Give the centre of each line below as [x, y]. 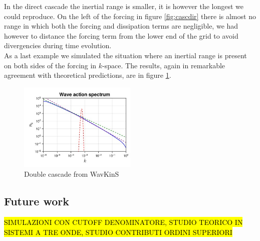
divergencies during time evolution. [58, 45]
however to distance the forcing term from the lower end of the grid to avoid [121, 35]
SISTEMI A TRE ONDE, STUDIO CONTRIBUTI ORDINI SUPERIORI [118, 232]
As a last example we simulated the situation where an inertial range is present [125, 55]
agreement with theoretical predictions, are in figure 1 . [88, 75]
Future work [37, 201]
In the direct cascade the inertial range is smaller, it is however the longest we [124, 6]
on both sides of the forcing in [50, 65]
